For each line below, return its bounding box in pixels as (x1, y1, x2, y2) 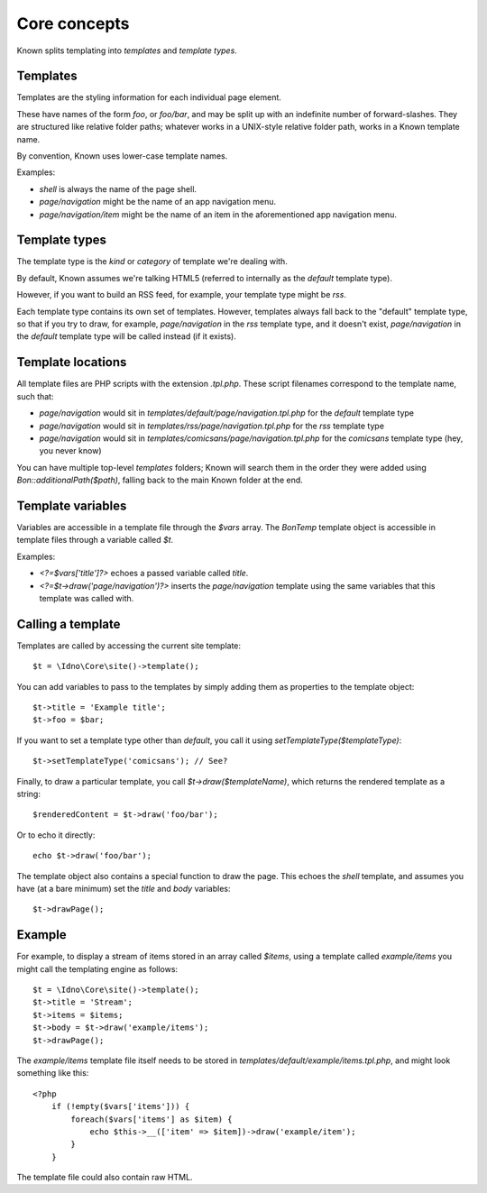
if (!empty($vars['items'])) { (51, 1101, 190, 1112)
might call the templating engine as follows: (16, 963, 179, 974)
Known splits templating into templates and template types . (16, 45, 238, 56)
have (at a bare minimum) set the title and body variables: (16, 883, 231, 894)
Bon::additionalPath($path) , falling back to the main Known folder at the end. (16, 474, 304, 486)
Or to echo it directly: (16, 830, 96, 840)
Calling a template (16, 616, 121, 631)
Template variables (16, 498, 127, 513)
